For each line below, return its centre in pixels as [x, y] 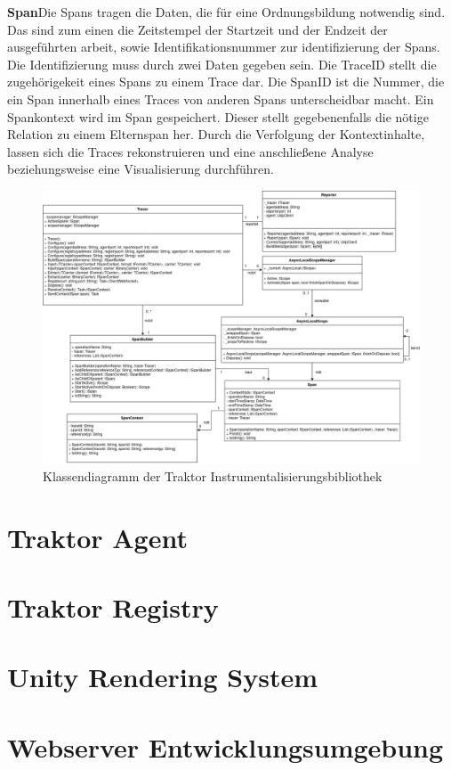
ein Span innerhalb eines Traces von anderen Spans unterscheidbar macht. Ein [221, 98]
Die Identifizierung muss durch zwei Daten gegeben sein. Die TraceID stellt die [222, 64]
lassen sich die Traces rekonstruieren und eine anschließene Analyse [190, 151]
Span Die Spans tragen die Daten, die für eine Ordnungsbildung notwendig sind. [226, 12]
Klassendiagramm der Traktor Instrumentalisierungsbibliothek [213, 475]
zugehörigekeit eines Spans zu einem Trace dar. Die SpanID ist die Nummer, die [226, 82]
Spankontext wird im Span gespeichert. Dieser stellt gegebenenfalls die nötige [218, 116]
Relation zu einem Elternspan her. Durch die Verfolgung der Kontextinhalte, [216, 134]
